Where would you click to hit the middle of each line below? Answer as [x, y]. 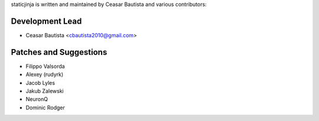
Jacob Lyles [40, 83]
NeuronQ [37, 99]
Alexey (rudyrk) [45, 74]
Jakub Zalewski [45, 91]
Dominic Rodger [45, 107]
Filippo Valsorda [45, 66]
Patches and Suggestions [59, 52]
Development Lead [46, 21]
